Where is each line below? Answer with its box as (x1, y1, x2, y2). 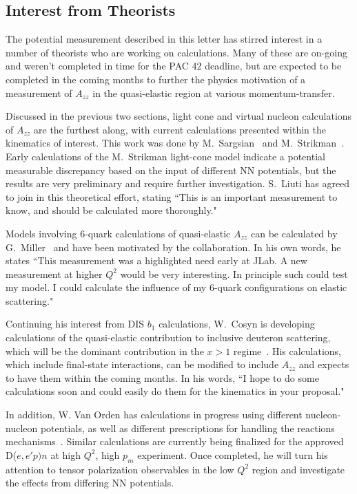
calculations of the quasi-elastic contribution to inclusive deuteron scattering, (6, 330, 331, 345)
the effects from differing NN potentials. (6, 475, 174, 490)
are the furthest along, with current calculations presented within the (34, 122, 326, 136)
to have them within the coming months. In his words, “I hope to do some (6, 370, 319, 385)
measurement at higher (6, 266, 103, 281)
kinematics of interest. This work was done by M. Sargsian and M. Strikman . (6, 136, 344, 150)
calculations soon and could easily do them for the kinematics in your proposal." (6, 384, 345, 398)
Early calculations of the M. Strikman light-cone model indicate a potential (6, 149, 325, 163)
